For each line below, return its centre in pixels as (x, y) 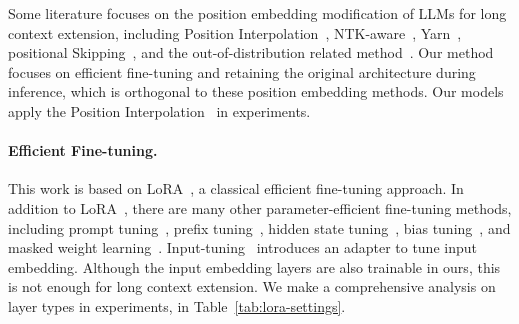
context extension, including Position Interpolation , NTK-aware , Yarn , (235, 32)
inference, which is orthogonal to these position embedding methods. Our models (256, 91)
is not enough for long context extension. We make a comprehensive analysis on (252, 286)
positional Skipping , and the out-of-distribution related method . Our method (251, 52)
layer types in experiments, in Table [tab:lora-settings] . (177, 305)
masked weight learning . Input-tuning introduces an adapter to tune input (242, 247)
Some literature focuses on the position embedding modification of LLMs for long (257, 13)
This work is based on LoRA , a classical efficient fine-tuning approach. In (236, 188)
